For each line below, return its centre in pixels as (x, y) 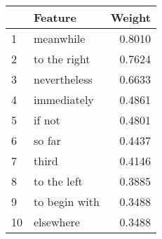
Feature (55, 17)
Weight (130, 17)
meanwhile (60, 38)
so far (47, 140)
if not (47, 120)
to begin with (67, 201)
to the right (62, 59)
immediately (64, 99)
